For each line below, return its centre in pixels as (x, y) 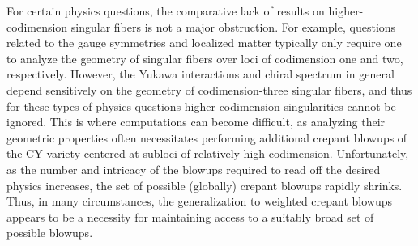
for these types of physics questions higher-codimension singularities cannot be (201, 106)
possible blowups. (50, 233)
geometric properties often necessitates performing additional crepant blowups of (207, 137)
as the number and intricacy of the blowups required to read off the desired (194, 169)
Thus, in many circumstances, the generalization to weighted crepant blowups (200, 201)
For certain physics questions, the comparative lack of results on (166, 11)
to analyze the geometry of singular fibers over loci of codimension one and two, (205, 58)
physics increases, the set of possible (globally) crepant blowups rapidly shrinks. (205, 185)
